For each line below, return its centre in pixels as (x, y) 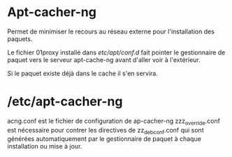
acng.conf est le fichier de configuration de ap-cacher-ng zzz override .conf (114, 121)
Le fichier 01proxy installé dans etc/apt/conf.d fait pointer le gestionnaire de (116, 52)
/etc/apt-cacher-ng (65, 102)
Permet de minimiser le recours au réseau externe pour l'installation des (111, 31)
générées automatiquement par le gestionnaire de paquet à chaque (104, 139)
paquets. (20, 38)
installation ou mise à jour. (45, 147)
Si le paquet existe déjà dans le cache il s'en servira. (83, 73)
